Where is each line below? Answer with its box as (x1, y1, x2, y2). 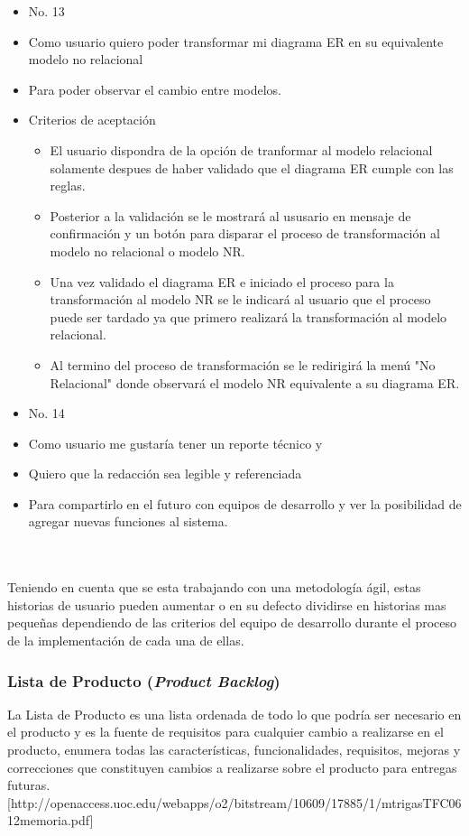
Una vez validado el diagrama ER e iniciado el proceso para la (50, 272, 394, 291)
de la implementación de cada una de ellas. (7, 631, 244, 650)
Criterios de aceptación (28, 110, 156, 129)
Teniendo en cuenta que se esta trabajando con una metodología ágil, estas (7, 578, 421, 597)
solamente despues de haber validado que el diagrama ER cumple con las (50, 158, 454, 177)
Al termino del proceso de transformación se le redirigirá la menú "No (50, 355, 436, 374)
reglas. (50, 176, 86, 195)
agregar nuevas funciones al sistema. (28, 512, 228, 531)
